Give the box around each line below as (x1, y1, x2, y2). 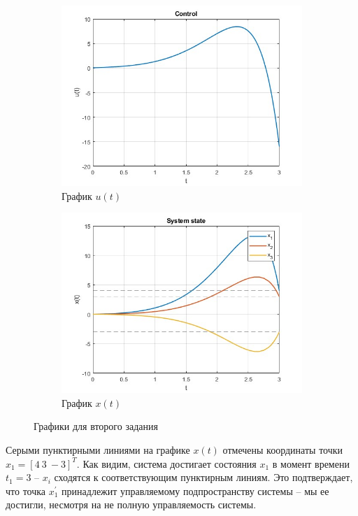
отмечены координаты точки (222, 442, 343, 457)
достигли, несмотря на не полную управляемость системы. (6, 497, 257, 512)
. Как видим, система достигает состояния (76, 456, 257, 471)
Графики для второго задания (34, 419, 158, 433)
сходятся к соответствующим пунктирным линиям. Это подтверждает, (54, 470, 353, 485)
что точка (6, 483, 46, 498)
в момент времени (272, 456, 350, 471)
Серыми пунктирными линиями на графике (6, 442, 190, 457)
